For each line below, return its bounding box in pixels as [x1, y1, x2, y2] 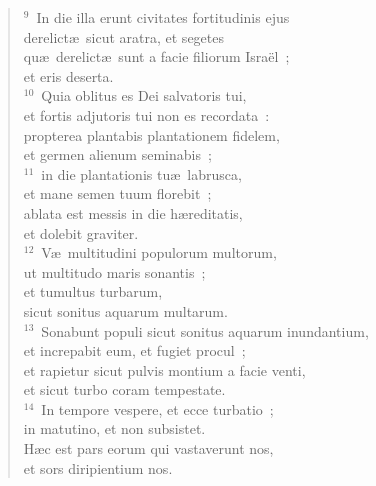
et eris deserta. [23, 65, 114, 86]
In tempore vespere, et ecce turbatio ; [41, 398, 274, 419]
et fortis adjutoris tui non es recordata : [23, 104, 270, 125]
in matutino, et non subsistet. [23, 418, 206, 439]
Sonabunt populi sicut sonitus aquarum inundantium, [41, 320, 369, 341]
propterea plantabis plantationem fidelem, [23, 124, 280, 145]
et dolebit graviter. [23, 222, 139, 243]
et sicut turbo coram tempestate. [23, 379, 226, 400]
